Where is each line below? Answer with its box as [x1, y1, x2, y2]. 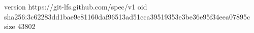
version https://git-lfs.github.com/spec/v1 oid [4, 1, 147, 11]
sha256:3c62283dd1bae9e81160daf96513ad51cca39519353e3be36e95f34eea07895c [4, 11, 250, 21]
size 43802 [4, 21, 36, 31]
